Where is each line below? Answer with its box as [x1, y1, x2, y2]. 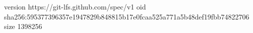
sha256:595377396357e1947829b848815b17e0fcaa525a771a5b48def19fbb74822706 [4, 11, 249, 21]
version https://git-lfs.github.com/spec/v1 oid [4, 1, 146, 11]
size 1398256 [4, 21, 42, 31]
